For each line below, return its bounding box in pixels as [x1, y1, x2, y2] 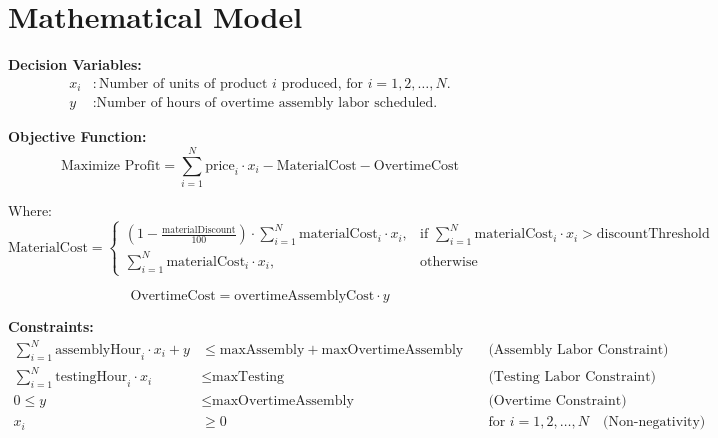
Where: [8, 199, 52, 220]
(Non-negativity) [603, 415, 706, 430]
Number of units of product [98, 76, 268, 91]
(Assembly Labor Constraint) [488, 343, 669, 358]
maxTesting [212, 370, 285, 385]
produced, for [281, 76, 363, 91]
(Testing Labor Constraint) [488, 370, 657, 385]
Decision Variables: [8, 54, 142, 75]
